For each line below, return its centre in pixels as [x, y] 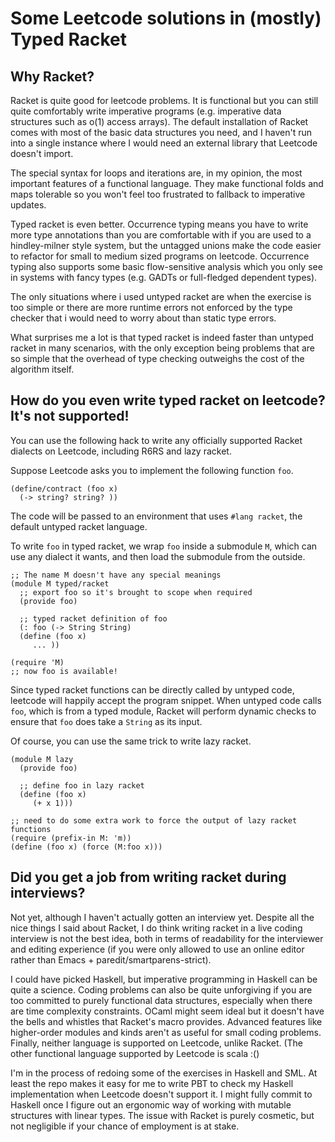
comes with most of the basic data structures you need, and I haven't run [161, 132]
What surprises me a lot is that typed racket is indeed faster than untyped [162, 337]
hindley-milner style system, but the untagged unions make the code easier [166, 245]
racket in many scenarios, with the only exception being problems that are [162, 348]
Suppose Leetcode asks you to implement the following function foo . [152, 470]
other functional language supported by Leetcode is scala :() [135, 1053]
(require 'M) [37, 662]
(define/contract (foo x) [64, 488]
